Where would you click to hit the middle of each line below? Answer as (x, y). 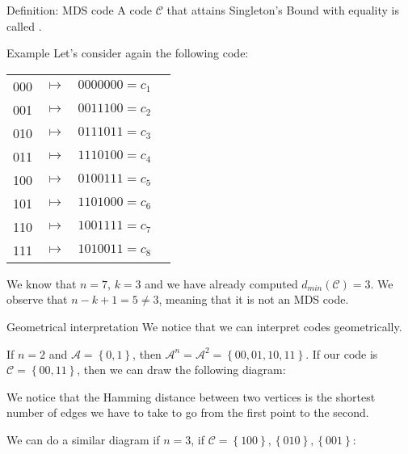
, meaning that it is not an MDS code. (254, 299)
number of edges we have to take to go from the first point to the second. (188, 412)
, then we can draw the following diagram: (181, 370)
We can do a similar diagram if (83, 439)
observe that (37, 299)
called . (24, 25)
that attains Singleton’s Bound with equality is (283, 10)
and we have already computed (221, 283)
